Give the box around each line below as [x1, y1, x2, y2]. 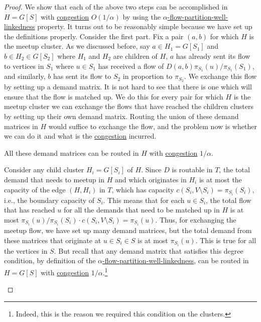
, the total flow [206, 194, 251, 205]
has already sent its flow [176, 50, 250, 61]
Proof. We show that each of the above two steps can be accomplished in [4, 2, 228, 12]
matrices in [4, 121, 38, 131]
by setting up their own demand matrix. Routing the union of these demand [4, 111, 239, 122]
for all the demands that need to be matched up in [63, 204, 220, 215]
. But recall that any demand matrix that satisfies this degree [54, 245, 243, 256]
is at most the [199, 174, 242, 185]
